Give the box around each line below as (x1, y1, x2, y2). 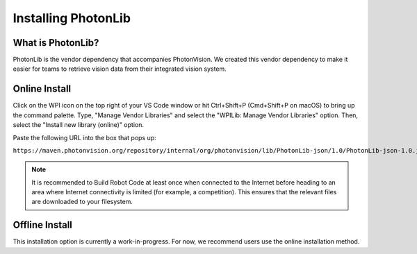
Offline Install (13, 219, 73, 231)
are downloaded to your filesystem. (31, 198, 133, 206)
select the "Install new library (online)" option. (13, 121, 144, 129)
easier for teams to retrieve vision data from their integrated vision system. (13, 65, 227, 73)
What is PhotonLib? (13, 37, 99, 49)
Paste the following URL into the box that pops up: (13, 133, 156, 142)
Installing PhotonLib (13, 10, 131, 26)
